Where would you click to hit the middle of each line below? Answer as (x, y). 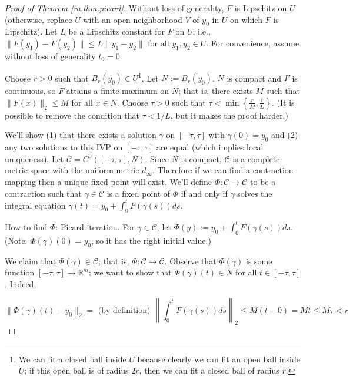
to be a (263, 181)
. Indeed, (21, 283)
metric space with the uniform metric (72, 170)
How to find (26, 226)
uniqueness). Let (34, 158)
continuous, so (30, 91)
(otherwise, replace (39, 19)
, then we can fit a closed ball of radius (209, 370)
